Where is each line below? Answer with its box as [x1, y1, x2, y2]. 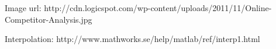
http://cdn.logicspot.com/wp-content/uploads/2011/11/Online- [44, 2, 272, 13]
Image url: [5, 2, 42, 13]
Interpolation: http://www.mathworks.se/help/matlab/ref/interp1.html [5, 33, 260, 45]
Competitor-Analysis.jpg [5, 13, 92, 25]
